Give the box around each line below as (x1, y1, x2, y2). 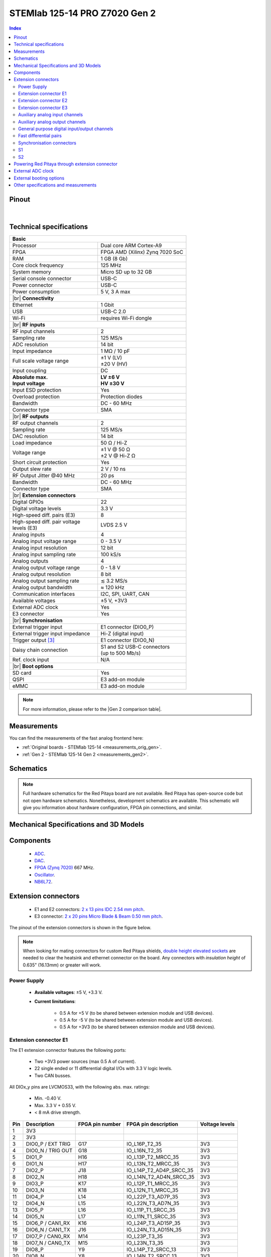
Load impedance (12, 439, 52, 446)
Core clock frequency (12, 262, 64, 269)
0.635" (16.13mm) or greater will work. (23, 962, 101, 968)
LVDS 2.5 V (100, 521, 127, 528)
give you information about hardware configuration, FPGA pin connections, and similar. (23, 804, 203, 811)
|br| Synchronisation (12, 617, 63, 624)
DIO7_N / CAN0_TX (26, 1239, 70, 1246)
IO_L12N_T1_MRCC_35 (126, 1187, 179, 1194)
